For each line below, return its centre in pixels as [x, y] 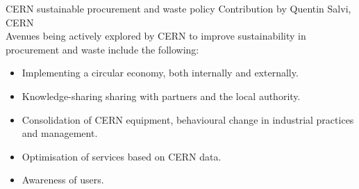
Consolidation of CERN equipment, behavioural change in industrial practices [188, 119]
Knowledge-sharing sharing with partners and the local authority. [161, 96]
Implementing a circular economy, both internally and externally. [160, 73]
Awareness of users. [63, 180]
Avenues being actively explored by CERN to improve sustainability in [156, 36]
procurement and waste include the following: [102, 49]
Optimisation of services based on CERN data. [122, 156]
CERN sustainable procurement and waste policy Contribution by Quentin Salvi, [178, 8]
